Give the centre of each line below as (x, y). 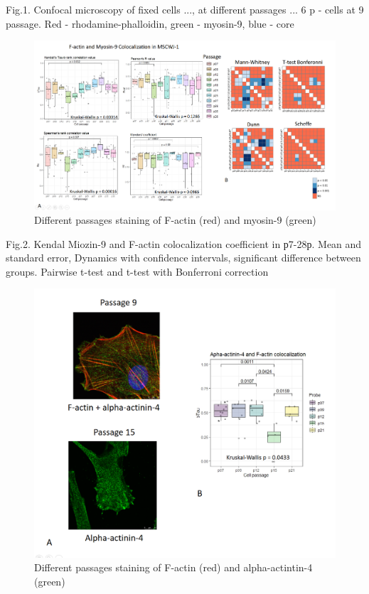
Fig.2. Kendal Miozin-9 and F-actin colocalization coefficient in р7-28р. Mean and (184, 243)
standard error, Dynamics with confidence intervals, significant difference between (183, 258)
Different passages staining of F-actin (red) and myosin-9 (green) (175, 220)
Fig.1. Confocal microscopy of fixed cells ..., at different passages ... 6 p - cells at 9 (185, 9)
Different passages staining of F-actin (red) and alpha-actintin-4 (173, 567)
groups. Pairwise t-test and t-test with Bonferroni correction (137, 271)
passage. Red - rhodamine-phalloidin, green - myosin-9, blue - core (150, 23)
